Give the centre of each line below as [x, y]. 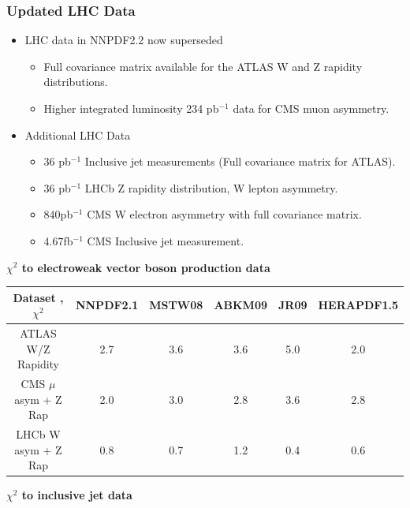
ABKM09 [240, 305]
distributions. [76, 82]
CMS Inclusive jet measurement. [166, 240]
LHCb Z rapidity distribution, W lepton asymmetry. [211, 187]
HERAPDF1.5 [358, 305]
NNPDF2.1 [107, 305]
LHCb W [38, 434]
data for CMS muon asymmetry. [311, 108]
